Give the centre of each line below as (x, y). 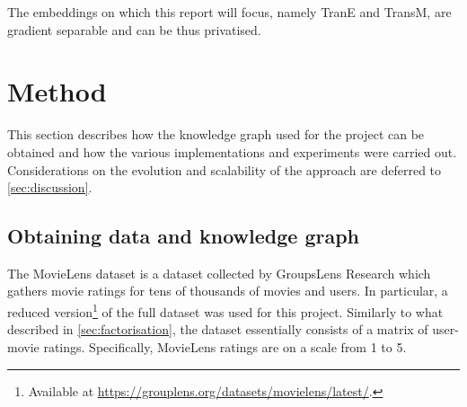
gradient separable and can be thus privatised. (134, 29)
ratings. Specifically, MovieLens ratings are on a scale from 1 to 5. (225, 346)
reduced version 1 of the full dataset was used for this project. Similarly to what (225, 310)
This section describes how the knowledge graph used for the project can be (216, 134)
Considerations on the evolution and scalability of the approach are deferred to (225, 169)
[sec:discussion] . (50, 187)
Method (57, 91)
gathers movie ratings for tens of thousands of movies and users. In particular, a (228, 291)
